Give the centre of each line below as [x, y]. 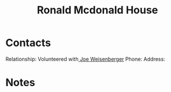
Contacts [28, 43]
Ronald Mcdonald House [97, 10]
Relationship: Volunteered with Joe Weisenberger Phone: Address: [85, 59]
